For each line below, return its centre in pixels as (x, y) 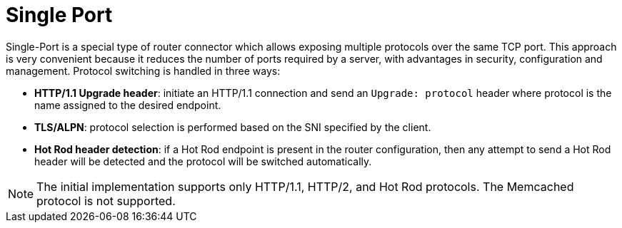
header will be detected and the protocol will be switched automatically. (203, 161)
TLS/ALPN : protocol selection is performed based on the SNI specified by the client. (233, 127)
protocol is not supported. (106, 201)
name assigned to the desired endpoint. (128, 105)
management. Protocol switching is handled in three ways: (143, 71)
